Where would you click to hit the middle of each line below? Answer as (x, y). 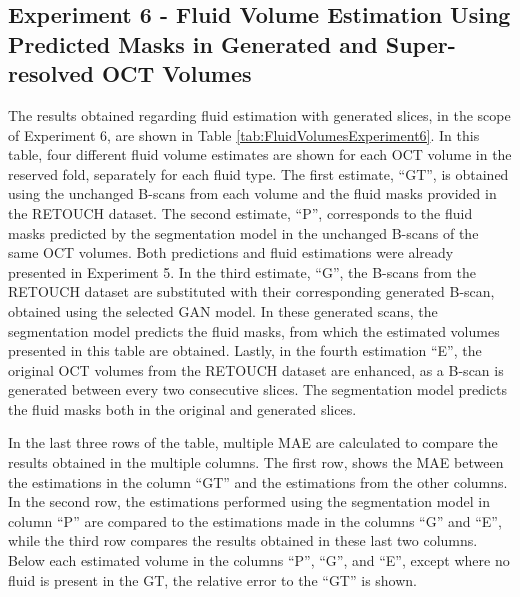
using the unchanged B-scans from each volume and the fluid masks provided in (252, 193)
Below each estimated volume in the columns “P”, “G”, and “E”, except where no (259, 560)
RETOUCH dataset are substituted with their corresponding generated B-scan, (251, 291)
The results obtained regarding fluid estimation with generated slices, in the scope (259, 114)
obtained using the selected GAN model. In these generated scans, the (223, 310)
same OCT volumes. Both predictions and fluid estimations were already (231, 252)
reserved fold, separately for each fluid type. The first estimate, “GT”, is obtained (258, 173)
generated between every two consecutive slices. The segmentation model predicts (257, 389)
